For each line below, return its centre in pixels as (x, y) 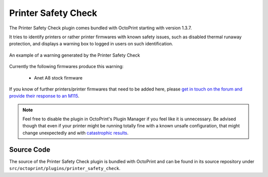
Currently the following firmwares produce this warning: (67, 67)
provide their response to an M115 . (44, 96)
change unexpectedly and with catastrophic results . (76, 133)
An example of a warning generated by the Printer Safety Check (75, 55)
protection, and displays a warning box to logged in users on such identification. (91, 44)
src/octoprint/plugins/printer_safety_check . (65, 169)
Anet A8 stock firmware (58, 78)
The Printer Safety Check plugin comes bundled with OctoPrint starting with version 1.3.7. (100, 28)
